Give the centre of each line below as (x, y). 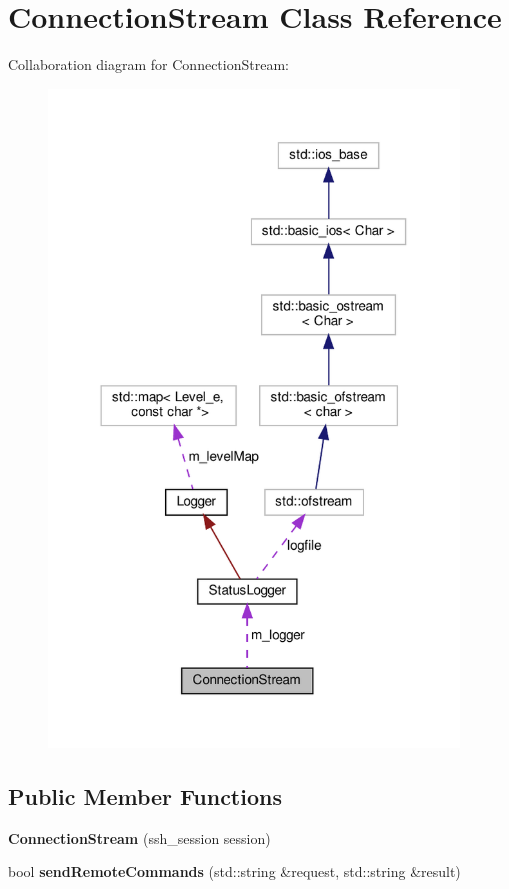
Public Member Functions (145, 795)
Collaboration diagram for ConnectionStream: (148, 64)
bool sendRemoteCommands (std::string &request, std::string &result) (234, 871)
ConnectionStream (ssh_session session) (139, 837)
